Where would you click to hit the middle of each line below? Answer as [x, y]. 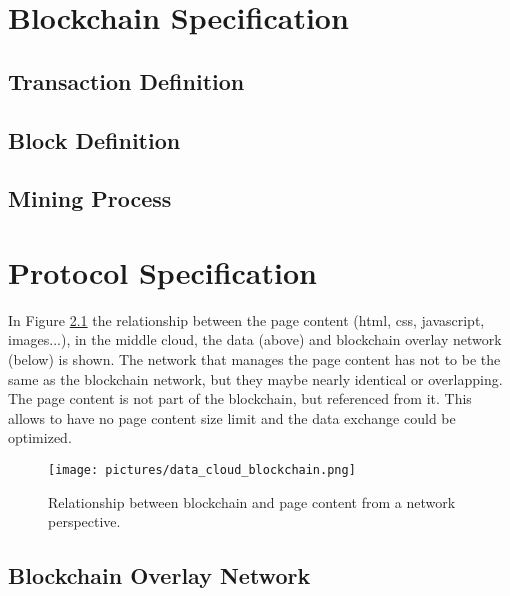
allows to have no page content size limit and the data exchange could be [232, 417]
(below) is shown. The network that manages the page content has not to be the [254, 359]
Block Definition [94, 139]
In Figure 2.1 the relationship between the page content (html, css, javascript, [246, 319]
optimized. [40, 437]
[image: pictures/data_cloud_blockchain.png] [202, 470]
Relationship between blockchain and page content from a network [252, 501]
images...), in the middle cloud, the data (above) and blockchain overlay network [255, 339]
